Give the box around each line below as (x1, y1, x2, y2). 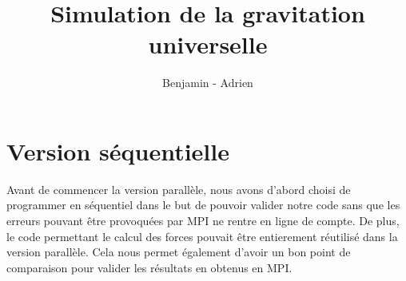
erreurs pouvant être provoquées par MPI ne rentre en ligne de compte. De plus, (6, 212, 400, 229)
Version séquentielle (6, 134, 229, 167)
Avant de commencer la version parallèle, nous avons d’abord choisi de (6, 180, 351, 197)
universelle (148, 28, 268, 61)
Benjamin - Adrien (162, 74, 253, 91)
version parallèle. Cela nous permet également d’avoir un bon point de (6, 243, 351, 260)
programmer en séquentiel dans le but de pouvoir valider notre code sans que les (6, 196, 400, 213)
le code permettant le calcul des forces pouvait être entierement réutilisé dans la (6, 228, 398, 244)
